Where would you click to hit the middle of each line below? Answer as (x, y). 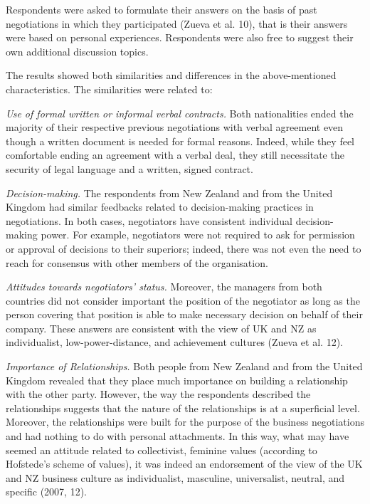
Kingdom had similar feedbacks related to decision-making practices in (160, 207)
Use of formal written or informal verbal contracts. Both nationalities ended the (180, 113)
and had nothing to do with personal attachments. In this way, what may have (178, 436)
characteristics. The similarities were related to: (109, 89)
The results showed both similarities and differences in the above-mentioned (171, 75)
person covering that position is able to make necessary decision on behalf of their (184, 314)
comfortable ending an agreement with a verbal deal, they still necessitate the (175, 155)
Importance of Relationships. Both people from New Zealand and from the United (184, 366)
